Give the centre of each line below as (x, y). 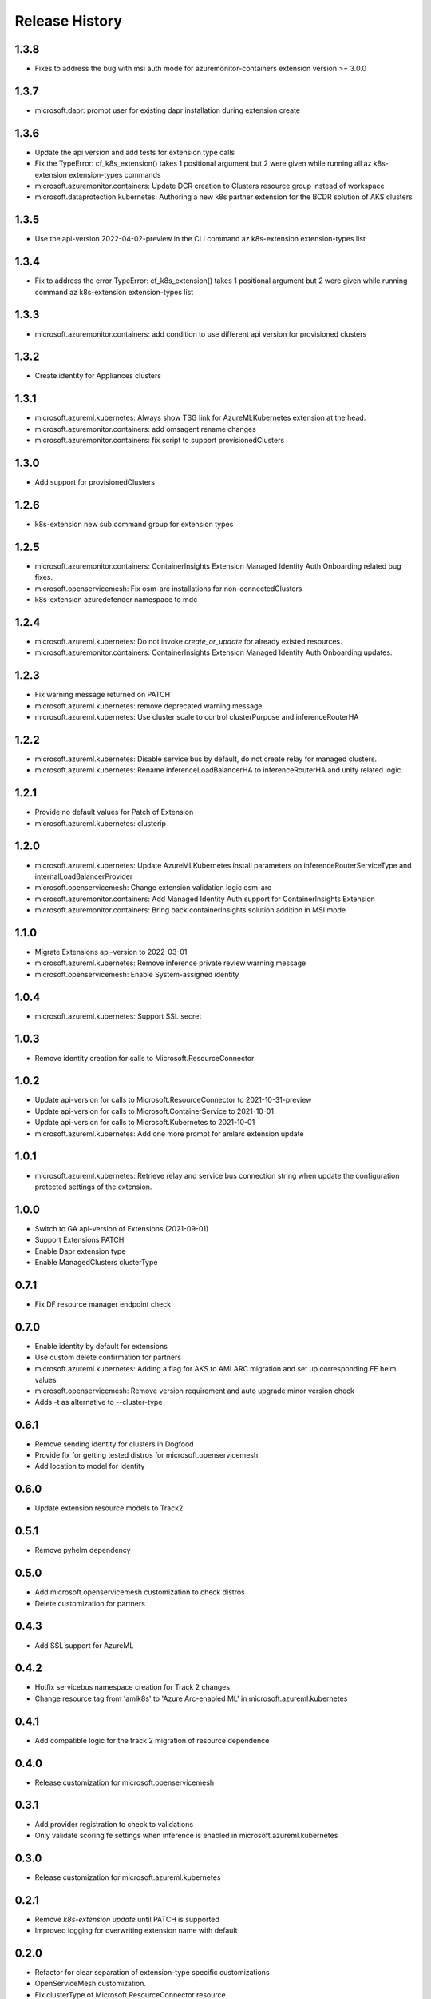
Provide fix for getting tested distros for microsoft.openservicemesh (146, 1455)
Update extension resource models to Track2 (109, 1508)
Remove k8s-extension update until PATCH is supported (127, 1919)
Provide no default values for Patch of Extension (114, 812)
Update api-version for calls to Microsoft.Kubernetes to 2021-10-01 (145, 1123)
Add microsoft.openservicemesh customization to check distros (140, 1592)
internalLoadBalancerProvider (84, 876)
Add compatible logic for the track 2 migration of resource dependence (152, 1740)
